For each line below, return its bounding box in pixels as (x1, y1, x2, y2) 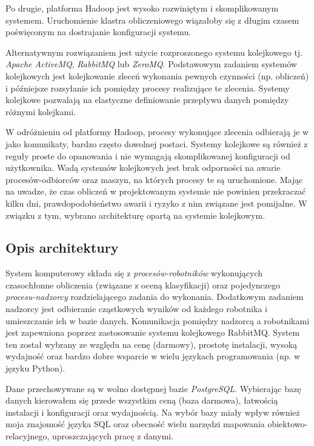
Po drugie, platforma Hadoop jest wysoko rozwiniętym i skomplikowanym (5, 2, 279, 14)
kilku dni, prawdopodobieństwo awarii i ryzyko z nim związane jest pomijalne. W (5, 196, 307, 209)
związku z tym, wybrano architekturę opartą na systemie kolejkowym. (5, 208, 266, 221)
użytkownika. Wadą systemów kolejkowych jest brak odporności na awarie (5, 161, 281, 174)
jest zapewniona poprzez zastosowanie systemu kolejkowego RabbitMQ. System (5, 326, 300, 339)
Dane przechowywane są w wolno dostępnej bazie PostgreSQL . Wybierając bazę (5, 382, 301, 394)
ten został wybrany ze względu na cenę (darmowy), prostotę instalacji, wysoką (5, 338, 298, 350)
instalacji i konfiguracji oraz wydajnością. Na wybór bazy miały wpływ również (5, 405, 300, 418)
